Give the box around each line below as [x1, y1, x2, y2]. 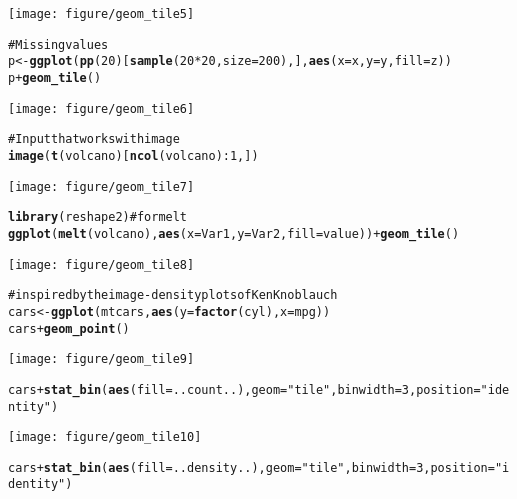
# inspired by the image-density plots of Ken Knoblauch [8, 288, 338, 303]
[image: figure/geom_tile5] [8, 7, 195, 21]
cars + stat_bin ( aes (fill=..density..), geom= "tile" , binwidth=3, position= [8, 460, 495, 475]
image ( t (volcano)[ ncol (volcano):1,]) [8, 148, 259, 163]
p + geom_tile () [8, 70, 102, 85]
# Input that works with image [8, 132, 180, 147]
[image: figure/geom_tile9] [8, 352, 195, 367]
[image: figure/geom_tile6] [8, 101, 195, 116]
